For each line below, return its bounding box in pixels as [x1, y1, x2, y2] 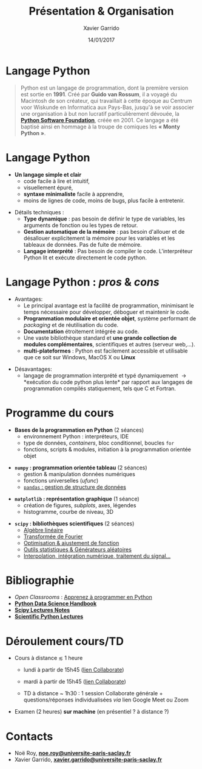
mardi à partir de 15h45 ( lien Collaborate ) [23, 678, 127, 686]
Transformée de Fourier [23, 533, 83, 540]
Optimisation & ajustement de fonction [23, 539, 120, 546]
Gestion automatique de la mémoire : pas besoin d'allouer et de [23, 228, 185, 235]
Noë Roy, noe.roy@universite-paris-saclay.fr [14, 750, 131, 757]
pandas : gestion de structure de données [23, 483, 127, 491]
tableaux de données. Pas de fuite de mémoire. [23, 241, 142, 248]
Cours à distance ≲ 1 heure [14, 655, 83, 662]
